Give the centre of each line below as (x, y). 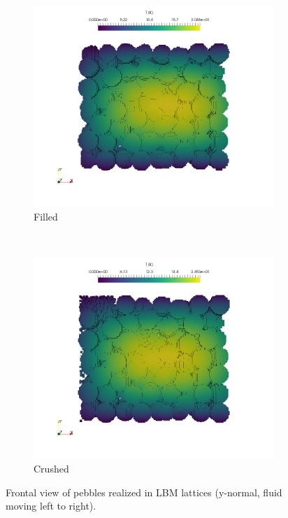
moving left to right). (51, 506)
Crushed (51, 469)
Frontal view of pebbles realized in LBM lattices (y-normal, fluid (144, 492)
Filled (46, 217)
